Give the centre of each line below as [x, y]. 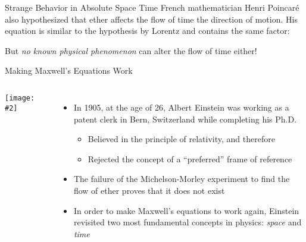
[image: [20, 98]
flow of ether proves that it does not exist [149, 190]
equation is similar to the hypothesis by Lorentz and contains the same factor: [147, 31]
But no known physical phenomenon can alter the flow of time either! [131, 50]
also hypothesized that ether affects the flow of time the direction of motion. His [151, 19]
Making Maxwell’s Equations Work [69, 70]
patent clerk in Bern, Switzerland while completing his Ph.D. [185, 119]
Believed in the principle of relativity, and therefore [181, 139]
